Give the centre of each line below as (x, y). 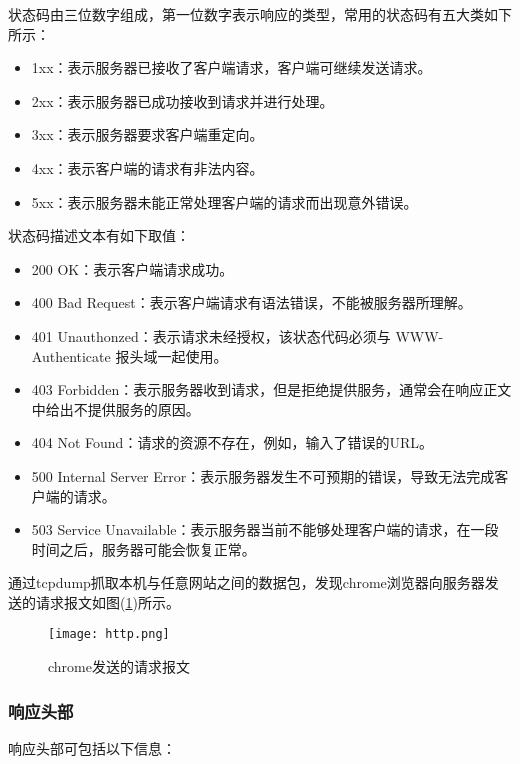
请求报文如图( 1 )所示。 (107, 601)
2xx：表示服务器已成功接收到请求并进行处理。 (182, 100)
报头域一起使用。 (171, 355)
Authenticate (71, 355)
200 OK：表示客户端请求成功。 (132, 268)
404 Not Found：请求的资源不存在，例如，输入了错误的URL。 (232, 442)
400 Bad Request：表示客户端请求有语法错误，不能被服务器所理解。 (251, 302)
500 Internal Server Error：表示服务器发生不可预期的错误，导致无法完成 (263, 475)
